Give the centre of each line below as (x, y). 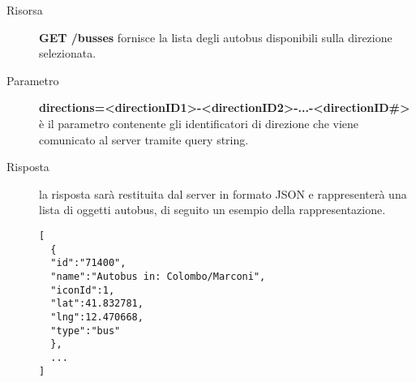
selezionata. (68, 53)
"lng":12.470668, (97, 317)
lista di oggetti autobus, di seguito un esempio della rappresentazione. (212, 210)
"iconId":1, (83, 290)
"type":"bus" (86, 330)
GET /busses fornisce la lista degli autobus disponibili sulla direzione (216, 37)
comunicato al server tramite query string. (144, 139)
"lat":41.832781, (97, 304)
